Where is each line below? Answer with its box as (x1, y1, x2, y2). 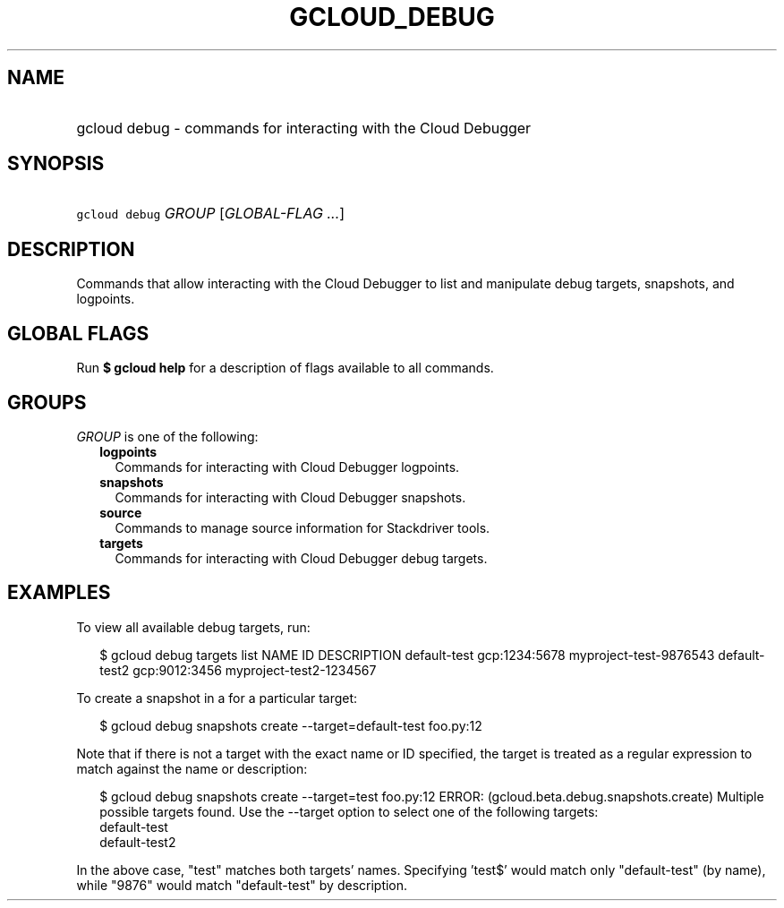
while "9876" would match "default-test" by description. (76, 877, 408, 893)
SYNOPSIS (7, 152, 105, 176)
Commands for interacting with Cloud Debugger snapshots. (115, 489, 466, 505)
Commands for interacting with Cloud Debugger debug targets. (115, 550, 488, 566)
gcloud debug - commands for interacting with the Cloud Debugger (76, 118, 532, 137)
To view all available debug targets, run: (76, 619, 311, 635)
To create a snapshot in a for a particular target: (76, 690, 358, 706)
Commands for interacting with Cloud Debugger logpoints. (115, 458, 460, 475)
